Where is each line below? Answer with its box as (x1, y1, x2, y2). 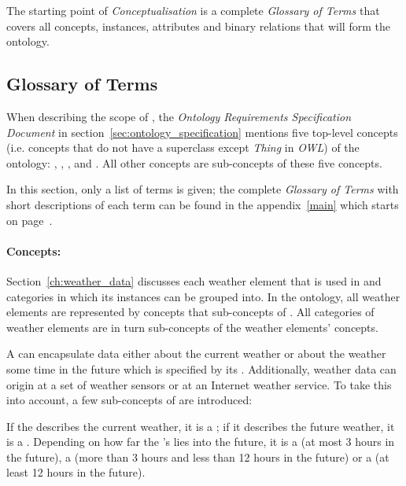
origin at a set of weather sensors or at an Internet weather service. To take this (6, 376, 392, 392)
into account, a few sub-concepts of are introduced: (6, 392, 253, 408)
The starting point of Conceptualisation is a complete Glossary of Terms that (6, 2, 380, 18)
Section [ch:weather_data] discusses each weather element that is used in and (6, 272, 382, 289)
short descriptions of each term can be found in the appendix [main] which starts (6, 196, 399, 212)
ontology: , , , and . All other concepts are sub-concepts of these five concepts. (6, 154, 382, 171)
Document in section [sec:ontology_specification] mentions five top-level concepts (6, 123, 398, 140)
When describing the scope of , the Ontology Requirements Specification (6, 108, 352, 124)
